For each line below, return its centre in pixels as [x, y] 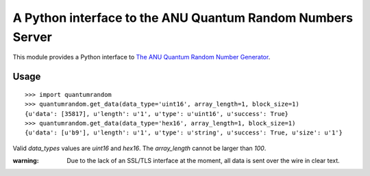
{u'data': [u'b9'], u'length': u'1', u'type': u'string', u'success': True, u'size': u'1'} [184, 133]
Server [33, 37]
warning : [26, 161]
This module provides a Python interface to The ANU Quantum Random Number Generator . [141, 57]
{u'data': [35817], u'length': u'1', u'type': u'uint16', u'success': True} [157, 114]
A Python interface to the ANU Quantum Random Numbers [183, 18]
